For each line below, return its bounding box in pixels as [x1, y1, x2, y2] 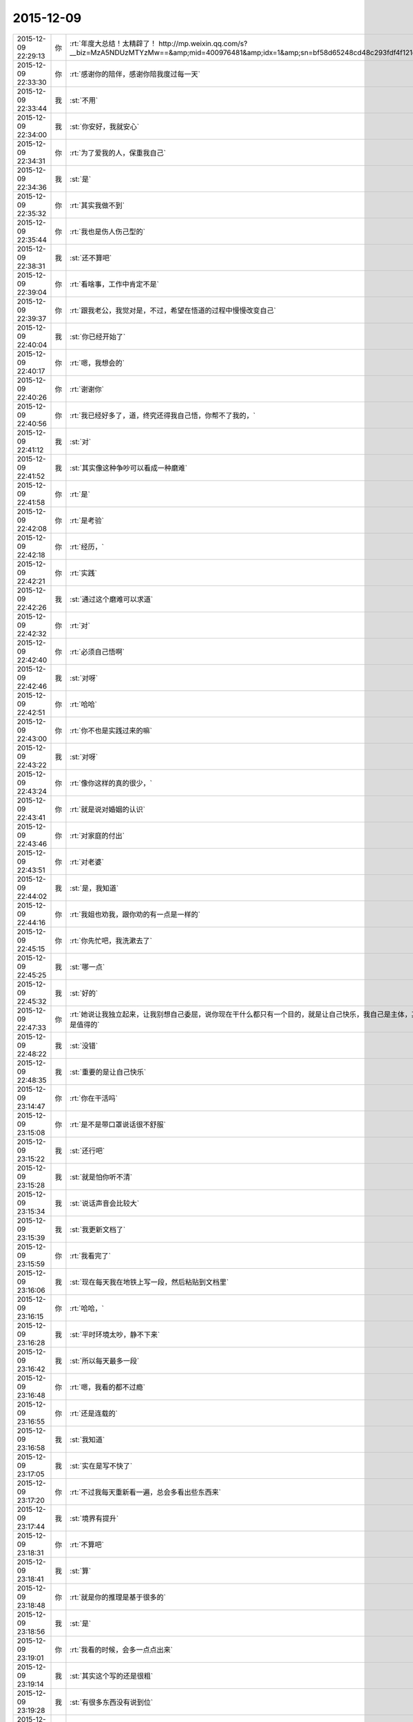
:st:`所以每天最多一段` [70, 1356, 140, 1365]
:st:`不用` [70, 95, 98, 105]
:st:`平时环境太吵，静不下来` [70, 1329, 160, 1339]
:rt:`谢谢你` [70, 384, 105, 394]
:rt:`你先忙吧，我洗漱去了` [70, 935, 153, 945]
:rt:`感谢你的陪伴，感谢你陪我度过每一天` [70, 69, 201, 79]
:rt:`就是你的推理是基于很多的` [70, 1592, 167, 1601]
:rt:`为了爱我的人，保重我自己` [70, 148, 167, 158]
